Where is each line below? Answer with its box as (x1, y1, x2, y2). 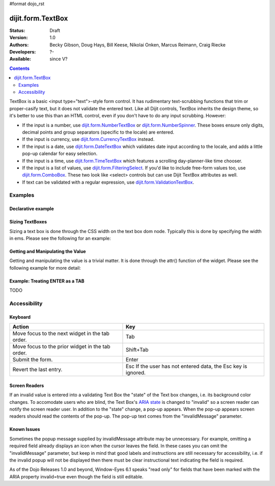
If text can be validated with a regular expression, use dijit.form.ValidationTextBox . (22, 179, 195, 185)
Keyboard (9, 314, 31, 320)
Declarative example (9, 206, 54, 212)
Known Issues (9, 426, 40, 432)
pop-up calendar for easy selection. (22, 150, 98, 157)
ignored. (125, 369, 146, 376)
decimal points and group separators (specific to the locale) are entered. (22, 129, 175, 135)
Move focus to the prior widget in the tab (12, 343, 111, 350)
